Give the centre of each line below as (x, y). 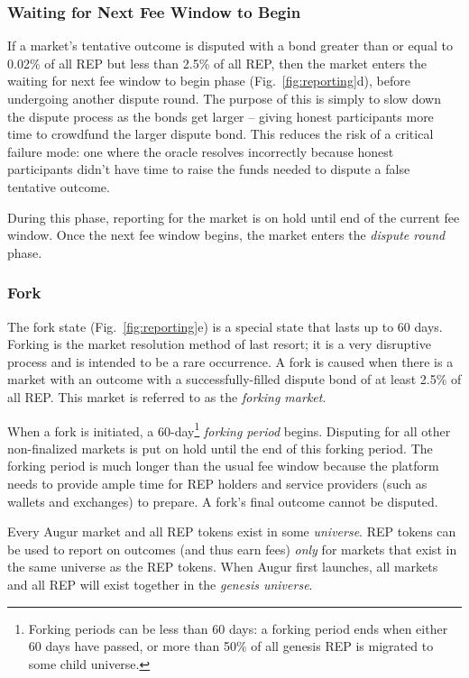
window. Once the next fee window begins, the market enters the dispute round (226, 235)
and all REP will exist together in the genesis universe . (160, 584)
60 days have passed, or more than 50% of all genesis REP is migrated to (231, 646)
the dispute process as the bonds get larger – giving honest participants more (221, 116)
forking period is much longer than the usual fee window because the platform (223, 466)
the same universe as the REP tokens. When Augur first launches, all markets (223, 567)
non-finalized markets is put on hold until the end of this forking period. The (220, 448)
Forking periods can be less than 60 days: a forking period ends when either (238, 628)
